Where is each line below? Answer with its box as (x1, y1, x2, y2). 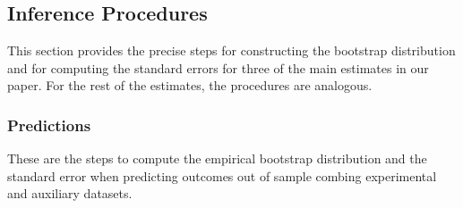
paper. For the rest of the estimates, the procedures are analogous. (7, 76, 373, 95)
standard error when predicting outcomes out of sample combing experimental (7, 166, 437, 185)
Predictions (7, 113, 91, 136)
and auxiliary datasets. (7, 184, 133, 203)
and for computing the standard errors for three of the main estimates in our (7, 58, 429, 77)
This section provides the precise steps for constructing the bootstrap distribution (7, 41, 456, 60)
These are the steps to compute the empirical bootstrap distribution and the (7, 149, 427, 168)
